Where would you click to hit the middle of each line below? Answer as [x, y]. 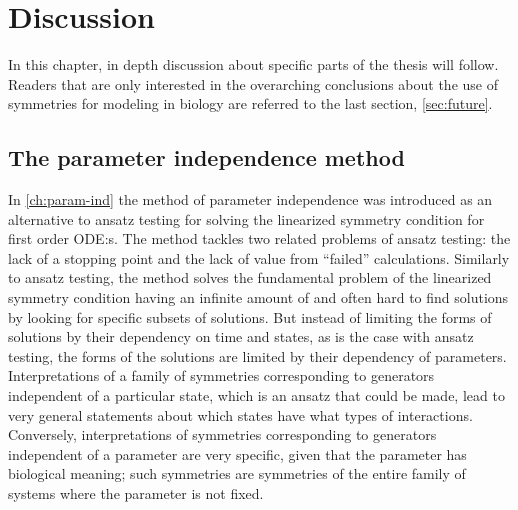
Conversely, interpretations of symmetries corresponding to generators [222, 434]
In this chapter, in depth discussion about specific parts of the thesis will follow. [253, 64]
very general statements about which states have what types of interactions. [240, 414]
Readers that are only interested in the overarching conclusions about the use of [253, 83]
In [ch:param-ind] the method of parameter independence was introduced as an [250, 199]
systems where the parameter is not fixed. [136, 493]
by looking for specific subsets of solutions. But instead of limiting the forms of [250, 316]
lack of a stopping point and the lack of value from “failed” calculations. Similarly [259, 257]
